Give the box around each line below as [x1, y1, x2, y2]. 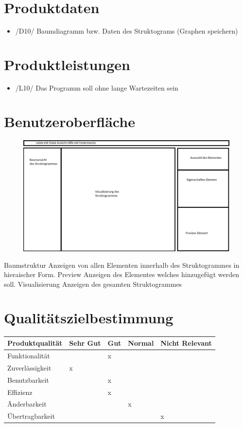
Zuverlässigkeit [7, 362, 52, 372]
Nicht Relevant [160, 338, 212, 348]
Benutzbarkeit [7, 374, 49, 385]
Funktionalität [7, 350, 50, 360]
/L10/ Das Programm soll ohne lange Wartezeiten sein [15, 82, 178, 93]
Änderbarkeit [7, 399, 47, 409]
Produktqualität [7, 338, 63, 348]
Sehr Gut [69, 338, 101, 348]
